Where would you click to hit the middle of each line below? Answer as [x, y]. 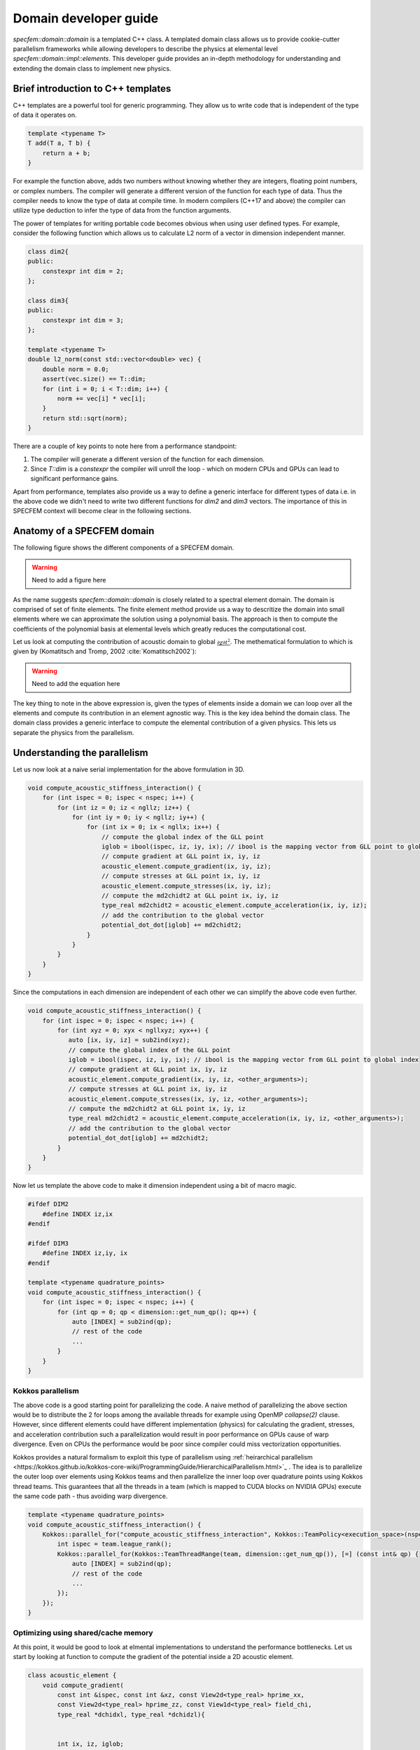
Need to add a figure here [69, 580]
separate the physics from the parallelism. [73, 732]
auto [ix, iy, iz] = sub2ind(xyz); [129, 1040]
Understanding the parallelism [80, 752]
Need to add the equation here [76, 684]
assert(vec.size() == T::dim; [94, 379]
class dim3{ [48, 301]
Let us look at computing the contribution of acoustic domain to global [114, 642]
